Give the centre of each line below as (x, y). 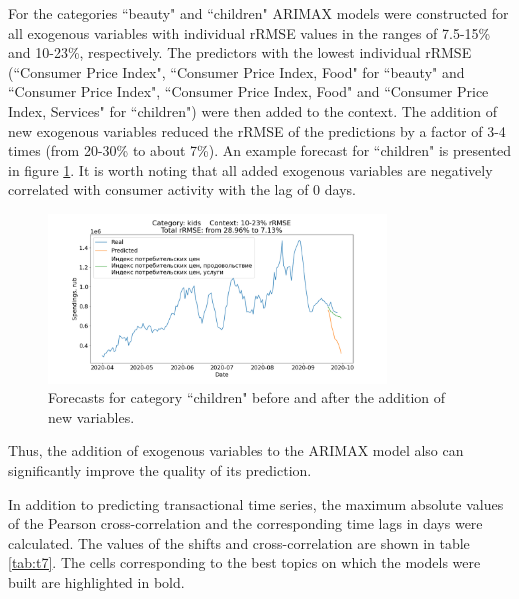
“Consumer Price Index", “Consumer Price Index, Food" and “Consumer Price (248, 91)
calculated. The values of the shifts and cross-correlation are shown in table (239, 542)
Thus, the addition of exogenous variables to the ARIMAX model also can (236, 450)
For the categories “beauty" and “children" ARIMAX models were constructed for (258, 13)
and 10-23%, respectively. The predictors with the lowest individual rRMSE (240, 52)
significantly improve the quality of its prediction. (160, 469)
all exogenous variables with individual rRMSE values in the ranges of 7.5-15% (249, 32)
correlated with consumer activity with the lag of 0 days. (182, 189)
